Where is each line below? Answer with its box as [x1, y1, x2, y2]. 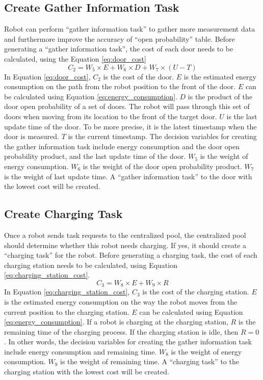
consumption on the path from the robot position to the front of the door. [4, 81, 236, 92]
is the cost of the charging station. [142, 286, 249, 297]
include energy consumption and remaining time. [4, 346, 157, 357]
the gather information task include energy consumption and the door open [4, 141, 240, 151]
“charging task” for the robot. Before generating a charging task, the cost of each [4, 250, 257, 260]
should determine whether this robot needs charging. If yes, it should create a [4, 239, 247, 250]
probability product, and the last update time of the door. [4, 151, 186, 161]
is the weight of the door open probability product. [83, 160, 242, 171]
